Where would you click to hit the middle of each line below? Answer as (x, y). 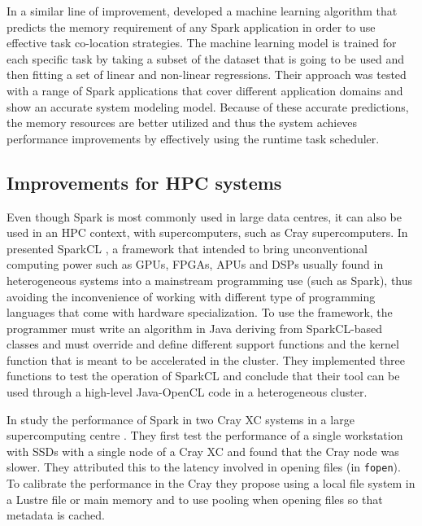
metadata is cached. (56, 515)
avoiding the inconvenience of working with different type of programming (191, 296)
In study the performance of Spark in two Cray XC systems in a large (181, 419)
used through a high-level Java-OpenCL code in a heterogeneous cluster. (187, 392)
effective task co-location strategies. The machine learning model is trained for (202, 43)
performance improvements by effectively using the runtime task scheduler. (193, 138)
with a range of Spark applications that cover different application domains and (205, 90)
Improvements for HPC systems (144, 182)
